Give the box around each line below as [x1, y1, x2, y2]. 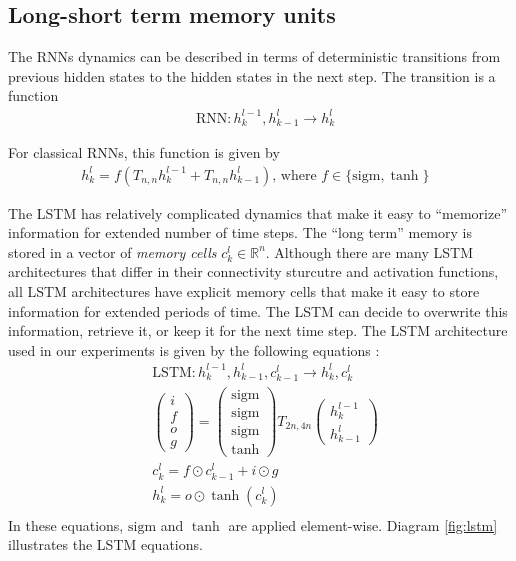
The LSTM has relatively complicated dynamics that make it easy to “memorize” [8, 202, 507, 223]
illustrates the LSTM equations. [8, 534, 203, 555]
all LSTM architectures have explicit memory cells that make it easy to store [8, 280, 480, 301]
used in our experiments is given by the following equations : [8, 339, 380, 360]
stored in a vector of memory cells [8, 241, 217, 262]
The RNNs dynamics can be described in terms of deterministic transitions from [8, 46, 501, 67]
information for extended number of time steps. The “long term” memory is [8, 222, 472, 243]
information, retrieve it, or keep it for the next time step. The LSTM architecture [8, 320, 508, 341]
